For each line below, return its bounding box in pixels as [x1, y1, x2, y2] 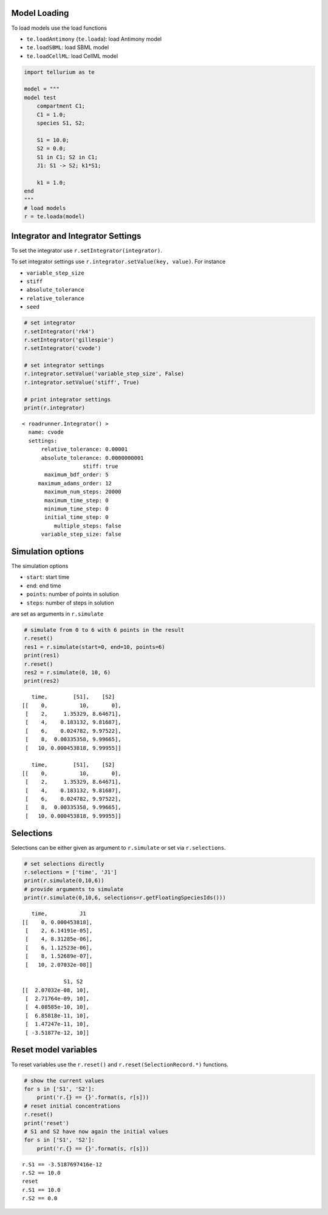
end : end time [26, 582, 61, 589]
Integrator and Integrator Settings [11, 231, 142, 241]
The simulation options [11, 563, 69, 570]
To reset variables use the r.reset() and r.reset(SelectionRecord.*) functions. [11, 1061, 229, 1068]
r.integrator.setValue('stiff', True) [24, 378, 140, 386]
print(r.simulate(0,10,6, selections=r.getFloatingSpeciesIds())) [24, 894, 226, 902]
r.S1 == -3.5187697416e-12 [22, 1161, 103, 1168]
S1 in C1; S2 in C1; [36, 154, 98, 160]
